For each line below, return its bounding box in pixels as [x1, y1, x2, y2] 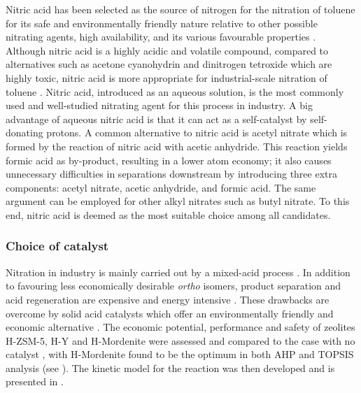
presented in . [6, 374, 64, 389]
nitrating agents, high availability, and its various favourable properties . [6, 29, 316, 44]
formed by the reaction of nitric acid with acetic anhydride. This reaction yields [6, 138, 348, 153]
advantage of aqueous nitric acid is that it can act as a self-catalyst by [6, 111, 307, 126]
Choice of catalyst [6, 237, 109, 255]
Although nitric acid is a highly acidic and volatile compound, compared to [6, 43, 329, 57]
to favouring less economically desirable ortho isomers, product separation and [6, 278, 341, 293]
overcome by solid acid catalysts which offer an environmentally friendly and [6, 306, 334, 320]
